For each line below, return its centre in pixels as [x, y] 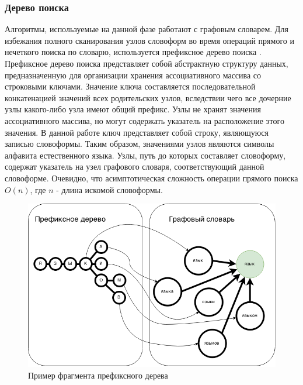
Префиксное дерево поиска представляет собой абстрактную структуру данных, [147, 63]
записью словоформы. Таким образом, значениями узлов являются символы [140, 144]
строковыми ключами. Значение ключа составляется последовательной [130, 86]
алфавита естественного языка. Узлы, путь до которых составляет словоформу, [145, 155]
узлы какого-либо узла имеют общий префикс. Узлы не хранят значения [133, 109]
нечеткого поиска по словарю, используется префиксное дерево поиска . [133, 52]
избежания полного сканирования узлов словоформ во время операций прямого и [149, 40]
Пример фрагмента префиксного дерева [98, 375]
